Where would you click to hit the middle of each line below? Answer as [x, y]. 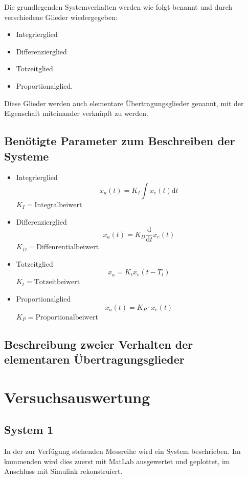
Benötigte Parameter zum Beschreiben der [120, 141]
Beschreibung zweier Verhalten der [99, 344]
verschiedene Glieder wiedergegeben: [61, 17]
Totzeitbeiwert [57, 282]
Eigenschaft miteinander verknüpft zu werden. [76, 113]
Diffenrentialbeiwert [68, 247]
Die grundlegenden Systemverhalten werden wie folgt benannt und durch [118, 7]
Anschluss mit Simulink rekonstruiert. [63, 471]
